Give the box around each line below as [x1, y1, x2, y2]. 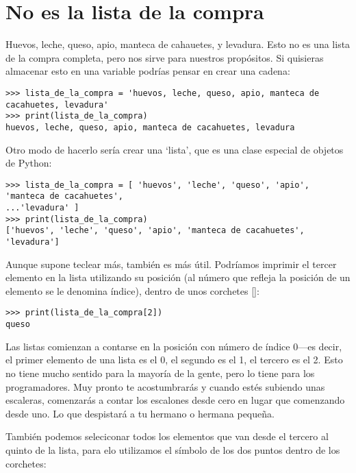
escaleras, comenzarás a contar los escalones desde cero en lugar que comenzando [5, 393, 345, 407]
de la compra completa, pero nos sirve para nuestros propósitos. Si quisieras [5, 50, 324, 64]
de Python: [5, 156, 52, 170]
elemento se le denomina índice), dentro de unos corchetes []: [5, 283, 259, 298]
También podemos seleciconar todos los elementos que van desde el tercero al [5, 429, 329, 444]
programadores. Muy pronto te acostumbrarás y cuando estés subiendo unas [5, 379, 325, 393]
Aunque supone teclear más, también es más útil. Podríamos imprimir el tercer [5, 256, 337, 271]
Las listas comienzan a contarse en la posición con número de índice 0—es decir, [5, 339, 342, 353]
